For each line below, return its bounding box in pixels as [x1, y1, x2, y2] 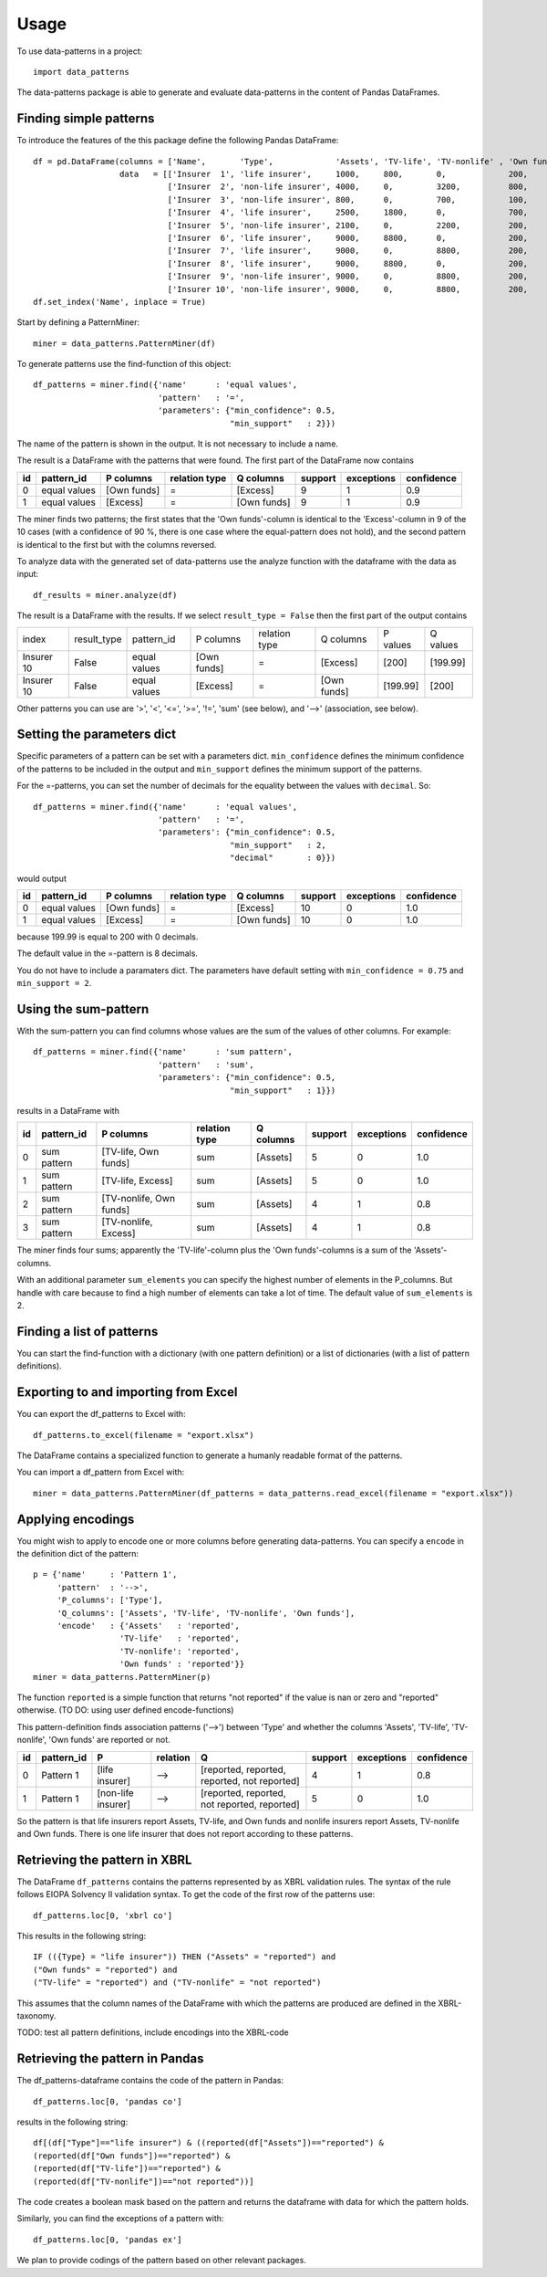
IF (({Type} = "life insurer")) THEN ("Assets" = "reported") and [33, 1952, 336, 1962]
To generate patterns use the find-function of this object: [16, 359, 232, 370]
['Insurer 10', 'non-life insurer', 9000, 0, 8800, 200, [167, 284, 529, 294]
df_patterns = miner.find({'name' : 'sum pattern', [33, 1046, 294, 1057]
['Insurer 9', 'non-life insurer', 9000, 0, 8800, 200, [167, 271, 529, 282]
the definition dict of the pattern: [16, 1548, 139, 1559]
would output [16, 873, 67, 884]
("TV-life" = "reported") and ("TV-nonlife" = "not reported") [33, 1978, 322, 1988]
